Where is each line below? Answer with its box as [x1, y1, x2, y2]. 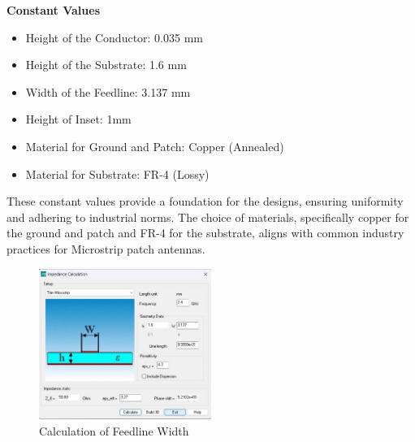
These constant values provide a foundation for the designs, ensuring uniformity [6, 193, 404, 210]
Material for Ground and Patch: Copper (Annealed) [25, 137, 284, 154]
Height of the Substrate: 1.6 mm [25, 56, 187, 73]
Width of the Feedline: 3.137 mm [25, 83, 191, 100]
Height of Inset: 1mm [25, 110, 132, 128]
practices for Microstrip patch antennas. [6, 240, 205, 257]
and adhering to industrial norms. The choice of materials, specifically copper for [6, 208, 409, 225]
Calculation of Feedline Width [39, 422, 189, 439]
